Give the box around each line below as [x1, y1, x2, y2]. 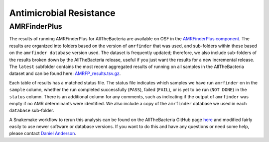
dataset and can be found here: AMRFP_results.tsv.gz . [9, 71, 121, 76]
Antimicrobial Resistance [9, 7, 116, 18]
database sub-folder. [9, 107, 54, 114]
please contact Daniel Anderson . [9, 131, 77, 137]
